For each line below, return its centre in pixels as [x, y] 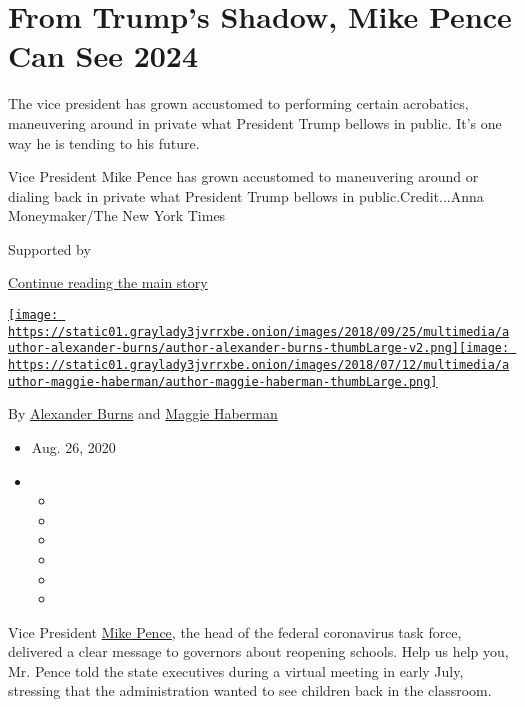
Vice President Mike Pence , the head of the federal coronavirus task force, [235, 631]
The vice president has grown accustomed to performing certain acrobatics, [238, 103]
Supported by [49, 248]
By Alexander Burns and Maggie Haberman [143, 413]
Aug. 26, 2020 [73, 446]
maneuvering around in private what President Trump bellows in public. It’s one [255, 122]
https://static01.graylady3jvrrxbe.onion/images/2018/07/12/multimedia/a [259, 365]
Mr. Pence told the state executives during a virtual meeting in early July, [236, 670]
